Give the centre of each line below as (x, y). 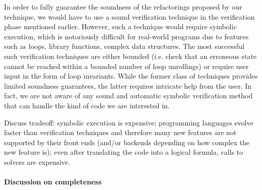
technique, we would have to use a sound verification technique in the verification (129, 16)
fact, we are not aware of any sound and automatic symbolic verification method (128, 96)
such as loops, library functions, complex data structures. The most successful (124, 46)
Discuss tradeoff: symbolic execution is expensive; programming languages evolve (129, 122)
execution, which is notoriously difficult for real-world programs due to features (126, 36)
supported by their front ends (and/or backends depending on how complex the (127, 142)
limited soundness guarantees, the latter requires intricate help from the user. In (128, 85)
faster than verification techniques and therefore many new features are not (120, 132)
